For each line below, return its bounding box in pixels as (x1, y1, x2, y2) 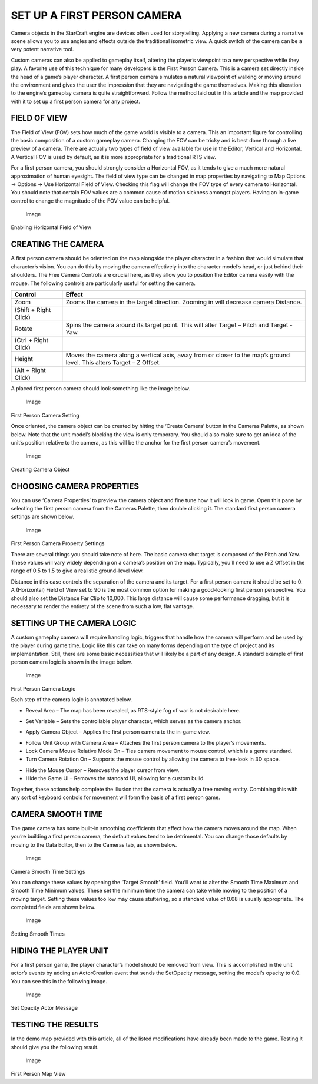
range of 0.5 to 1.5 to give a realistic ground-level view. (11, 567, 144, 574)
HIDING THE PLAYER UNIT (11, 946, 109, 956)
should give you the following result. (11, 1043, 99, 1050)
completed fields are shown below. (11, 904, 96, 911)
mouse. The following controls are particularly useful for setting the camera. (11, 280, 196, 287)
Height (14, 354, 34, 363)
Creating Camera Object (11, 466, 70, 473)
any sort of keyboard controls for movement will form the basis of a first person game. (11, 794, 220, 801)
